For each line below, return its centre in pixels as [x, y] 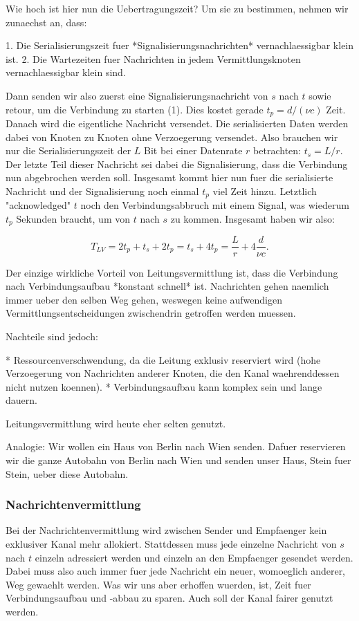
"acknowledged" [38, 205]
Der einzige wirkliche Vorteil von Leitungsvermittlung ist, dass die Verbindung [172, 272]
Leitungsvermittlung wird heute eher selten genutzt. [116, 423]
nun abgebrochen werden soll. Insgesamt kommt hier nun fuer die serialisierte [169, 177]
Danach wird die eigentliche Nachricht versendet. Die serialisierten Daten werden [177, 123]
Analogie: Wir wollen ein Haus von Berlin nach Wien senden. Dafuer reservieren [176, 446]
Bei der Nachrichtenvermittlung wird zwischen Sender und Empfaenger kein [166, 530]
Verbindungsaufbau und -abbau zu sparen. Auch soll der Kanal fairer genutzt [169, 598]
